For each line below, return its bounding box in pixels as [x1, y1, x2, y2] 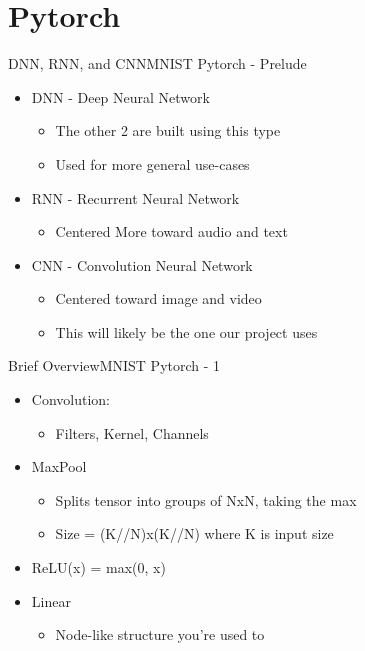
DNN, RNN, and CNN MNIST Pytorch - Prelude [8, 53, 307, 74]
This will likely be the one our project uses [55, 321, 318, 342]
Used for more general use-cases [55, 153, 250, 174]
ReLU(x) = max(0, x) [31, 557, 166, 578]
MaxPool [31, 456, 87, 477]
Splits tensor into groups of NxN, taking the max [55, 489, 357, 510]
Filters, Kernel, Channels [55, 422, 209, 443]
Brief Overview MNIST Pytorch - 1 [8, 355, 221, 376]
